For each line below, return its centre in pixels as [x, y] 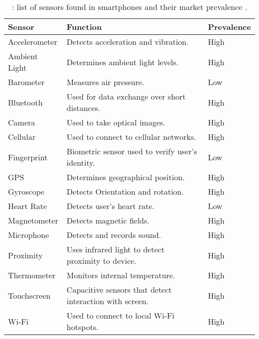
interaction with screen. [108, 301]
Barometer [26, 82]
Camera [22, 122]
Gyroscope [26, 191]
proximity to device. [101, 261]
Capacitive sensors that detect [119, 289]
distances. [83, 108]
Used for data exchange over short [126, 96]
